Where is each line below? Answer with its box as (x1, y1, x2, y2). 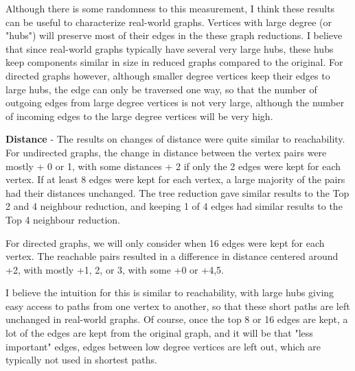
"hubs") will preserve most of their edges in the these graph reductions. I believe (5, 28, 343, 43)
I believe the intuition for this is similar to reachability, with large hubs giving (5, 285, 334, 300)
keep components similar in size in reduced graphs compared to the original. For (5, 55, 343, 69)
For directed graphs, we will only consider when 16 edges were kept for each (5, 235, 325, 250)
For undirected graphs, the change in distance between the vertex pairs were (5, 145, 327, 159)
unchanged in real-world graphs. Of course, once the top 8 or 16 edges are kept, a (5, 312, 348, 326)
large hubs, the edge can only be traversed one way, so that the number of (5, 82, 317, 96)
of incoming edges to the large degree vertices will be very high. (5, 108, 273, 123)
